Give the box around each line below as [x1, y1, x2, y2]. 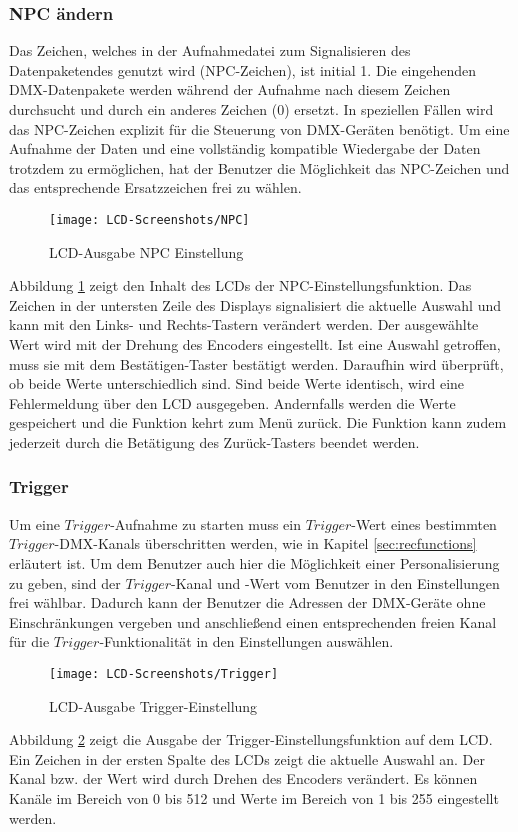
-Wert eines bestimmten [351, 513, 497, 534]
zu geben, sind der [9, 572, 121, 593]
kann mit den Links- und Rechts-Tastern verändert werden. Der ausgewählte [9, 314, 479, 335]
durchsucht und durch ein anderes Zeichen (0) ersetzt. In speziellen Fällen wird [9, 99, 494, 119]
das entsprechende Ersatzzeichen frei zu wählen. [9, 177, 302, 198]
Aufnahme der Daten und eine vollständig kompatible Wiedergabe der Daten [9, 138, 481, 159]
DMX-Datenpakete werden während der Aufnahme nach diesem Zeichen [9, 79, 451, 100]
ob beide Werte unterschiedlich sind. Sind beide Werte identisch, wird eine [9, 373, 465, 394]
